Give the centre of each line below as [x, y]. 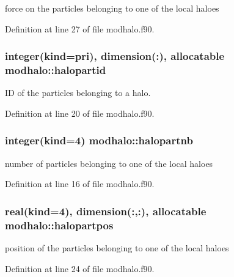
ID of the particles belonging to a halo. [78, 93]
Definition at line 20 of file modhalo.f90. [80, 113]
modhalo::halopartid [56, 70]
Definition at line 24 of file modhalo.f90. [80, 268]
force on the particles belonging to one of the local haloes [112, 8]
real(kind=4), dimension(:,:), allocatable [106, 211]
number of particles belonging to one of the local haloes [109, 163]
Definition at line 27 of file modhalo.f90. [80, 28]
